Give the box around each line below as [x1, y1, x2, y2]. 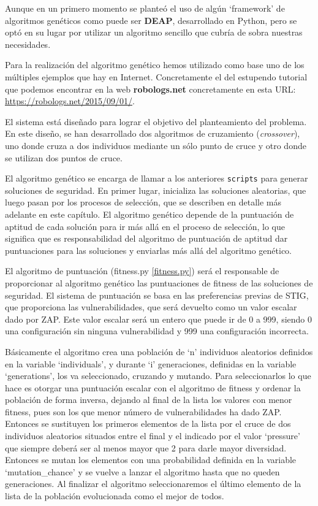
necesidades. [5, 37, 51, 50]
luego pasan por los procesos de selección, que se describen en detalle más [5, 196, 281, 209]
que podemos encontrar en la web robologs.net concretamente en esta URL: [5, 82, 296, 95]
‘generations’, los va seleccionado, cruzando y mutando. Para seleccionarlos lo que [5, 369, 311, 382]
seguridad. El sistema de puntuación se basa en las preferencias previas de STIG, [5, 288, 309, 301]
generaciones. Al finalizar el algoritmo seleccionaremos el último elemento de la [5, 477, 301, 490]
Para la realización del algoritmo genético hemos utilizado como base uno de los [5, 58, 305, 71]
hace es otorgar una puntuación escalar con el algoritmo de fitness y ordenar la [5, 381, 301, 394]
